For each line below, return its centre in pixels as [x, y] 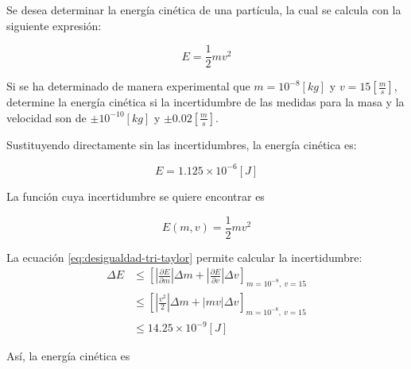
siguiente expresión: [54, 25]
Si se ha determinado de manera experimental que [128, 86]
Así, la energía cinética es [68, 356]
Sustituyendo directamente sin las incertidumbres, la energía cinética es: [182, 144]
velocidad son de [47, 117]
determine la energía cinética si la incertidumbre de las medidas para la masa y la [205, 102]
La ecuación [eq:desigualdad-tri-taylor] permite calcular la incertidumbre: [184, 257]
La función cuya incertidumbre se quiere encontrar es [136, 196]
